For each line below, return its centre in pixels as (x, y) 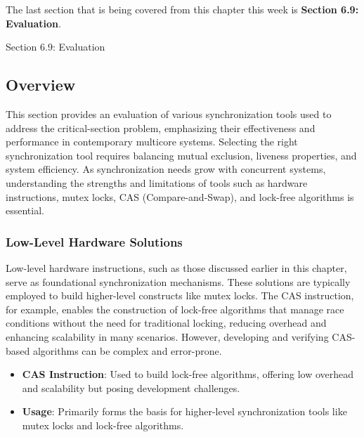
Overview (41, 85)
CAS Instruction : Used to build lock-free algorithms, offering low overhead (188, 374)
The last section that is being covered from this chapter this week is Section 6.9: (182, 9)
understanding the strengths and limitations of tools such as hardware (157, 182)
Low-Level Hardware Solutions (94, 241)
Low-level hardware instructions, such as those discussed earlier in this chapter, (176, 267)
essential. (25, 210)
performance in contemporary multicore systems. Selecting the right (152, 142)
